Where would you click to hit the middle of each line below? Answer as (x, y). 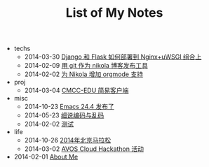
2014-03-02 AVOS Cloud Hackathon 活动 (84, 149)
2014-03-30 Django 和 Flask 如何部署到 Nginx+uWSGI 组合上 (113, 57)
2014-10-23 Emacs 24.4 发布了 (69, 107)
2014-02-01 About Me (46, 157)
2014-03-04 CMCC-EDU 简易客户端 (76, 90)
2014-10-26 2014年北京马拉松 (67, 140)
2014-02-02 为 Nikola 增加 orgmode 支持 (84, 74)
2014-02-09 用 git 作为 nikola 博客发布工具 (86, 66)
